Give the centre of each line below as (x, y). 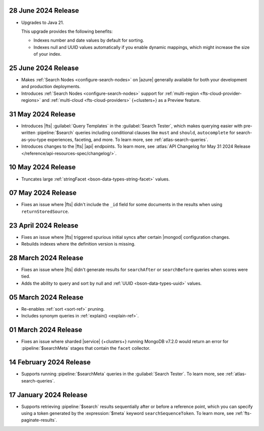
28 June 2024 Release (44, 11)
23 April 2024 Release (44, 225)
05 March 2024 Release (46, 297)
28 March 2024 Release (46, 258)
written (28, 133)
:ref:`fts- (243, 413)
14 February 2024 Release (50, 362)
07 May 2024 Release (43, 193)
